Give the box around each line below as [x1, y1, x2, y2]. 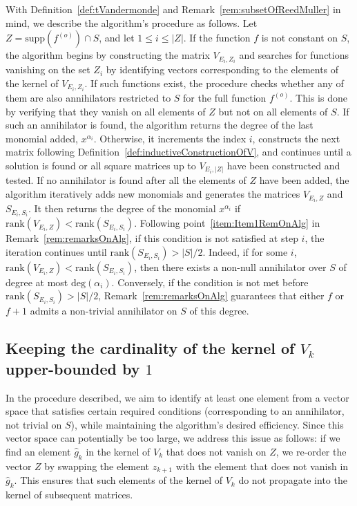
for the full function [183, 90, 267, 104]
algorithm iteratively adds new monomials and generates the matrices [6, 187, 300, 201]
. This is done [289, 90, 347, 104]
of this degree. [189, 303, 249, 318]
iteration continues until [6, 244, 107, 259]
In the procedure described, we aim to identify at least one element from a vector [6, 390, 349, 404]
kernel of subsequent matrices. [6, 487, 133, 502]
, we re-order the [276, 444, 347, 458]
